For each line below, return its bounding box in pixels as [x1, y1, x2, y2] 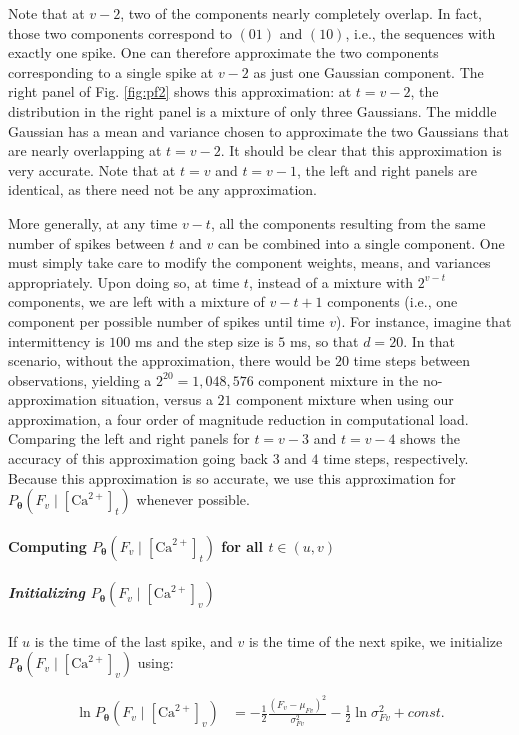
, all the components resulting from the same [210, 212, 486, 233]
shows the [400, 428, 460, 449]
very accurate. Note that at [8, 159, 176, 180]
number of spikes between [8, 232, 165, 253]
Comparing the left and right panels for [8, 428, 250, 449]
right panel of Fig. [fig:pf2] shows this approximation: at [8, 81, 352, 102]
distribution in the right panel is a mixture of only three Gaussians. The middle [8, 100, 497, 121]
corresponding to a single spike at [8, 61, 214, 82]
